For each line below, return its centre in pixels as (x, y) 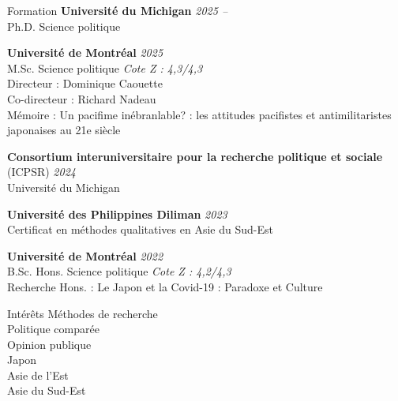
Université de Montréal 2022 (85, 255)
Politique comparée (53, 329)
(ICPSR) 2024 (41, 172)
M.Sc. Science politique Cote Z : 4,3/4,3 (105, 67)
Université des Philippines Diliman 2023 (117, 214)
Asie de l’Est (38, 375)
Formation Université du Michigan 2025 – (118, 10)
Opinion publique (49, 344)
